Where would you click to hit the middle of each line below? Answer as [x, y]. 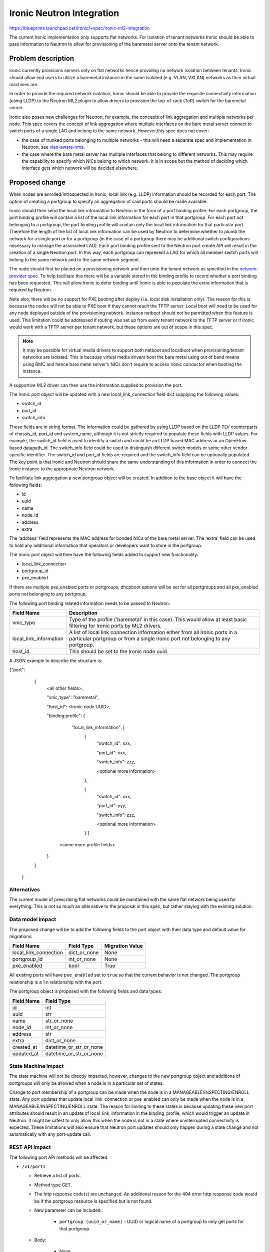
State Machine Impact [36, 1066]
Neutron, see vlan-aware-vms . [53, 147]
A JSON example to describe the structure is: [56, 661]
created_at [25, 1047]
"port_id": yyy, [111, 806]
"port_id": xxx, [111, 752]
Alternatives [24, 889]
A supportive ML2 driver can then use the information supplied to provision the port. [96, 385]
